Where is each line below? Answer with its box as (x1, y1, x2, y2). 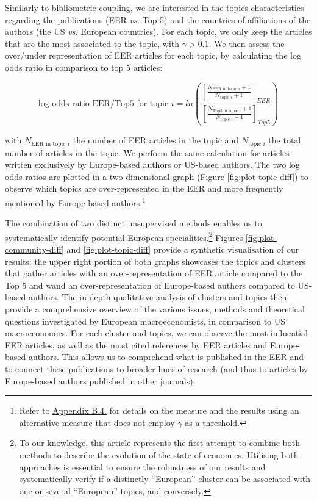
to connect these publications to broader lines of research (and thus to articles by (5, 362, 308, 375)
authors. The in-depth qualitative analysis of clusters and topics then (28, 290, 287, 303)
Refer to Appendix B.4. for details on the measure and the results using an (19, 404, 299, 417)
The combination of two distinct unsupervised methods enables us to (5, 217, 262, 229)
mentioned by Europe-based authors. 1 (5, 194, 146, 209)
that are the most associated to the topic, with (5, 37, 180, 49)
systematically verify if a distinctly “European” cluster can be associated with (19, 472, 310, 485)
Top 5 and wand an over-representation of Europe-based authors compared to (5, 278, 295, 291)
